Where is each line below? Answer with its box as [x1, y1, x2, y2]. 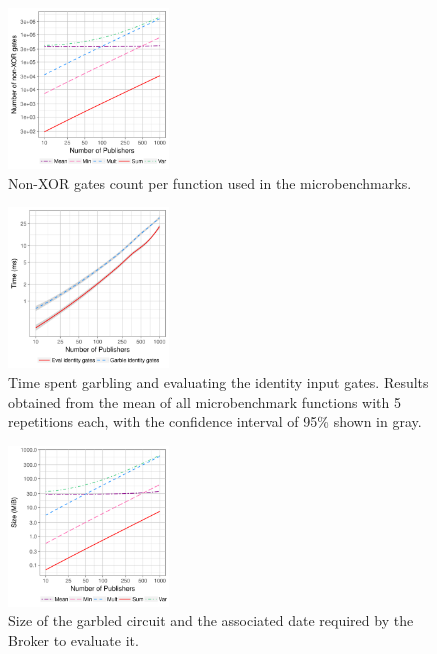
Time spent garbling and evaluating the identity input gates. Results [8, 372, 429, 392]
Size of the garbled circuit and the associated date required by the [8, 610, 414, 631]
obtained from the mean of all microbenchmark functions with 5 [8, 391, 401, 412]
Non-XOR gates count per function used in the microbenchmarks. [8, 172, 412, 193]
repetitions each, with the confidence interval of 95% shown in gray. [8, 411, 422, 432]
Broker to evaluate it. [8, 630, 139, 651]
